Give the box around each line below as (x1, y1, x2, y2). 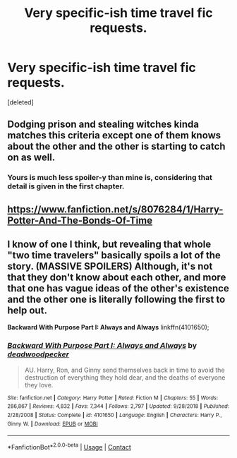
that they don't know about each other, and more (7, 272, 226, 284)
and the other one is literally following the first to (7, 294, 226, 306)
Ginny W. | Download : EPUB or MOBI (7, 420, 98, 428)
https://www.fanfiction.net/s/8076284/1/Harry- (7, 203, 224, 215)
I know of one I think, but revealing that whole (7, 239, 212, 251)
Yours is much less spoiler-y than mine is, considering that (7, 173, 213, 183)
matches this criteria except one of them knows (7, 129, 221, 142)
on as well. (7, 152, 56, 164)
